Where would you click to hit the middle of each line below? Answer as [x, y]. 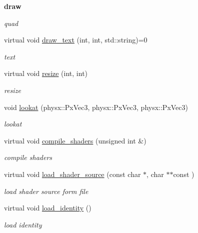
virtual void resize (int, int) [46, 73]
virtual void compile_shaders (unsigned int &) [75, 140]
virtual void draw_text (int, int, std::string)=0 [76, 40]
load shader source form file [46, 191]
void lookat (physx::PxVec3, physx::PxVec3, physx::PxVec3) [96, 107]
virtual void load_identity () [48, 208]
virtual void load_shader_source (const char [72, 174]
